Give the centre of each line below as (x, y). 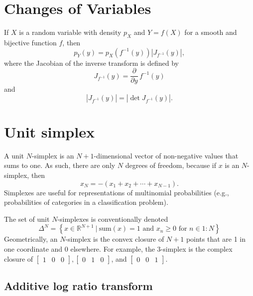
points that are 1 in (216, 239)
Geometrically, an (31, 239)
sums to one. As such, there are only (60, 165)
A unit (14, 155)
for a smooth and (211, 32)
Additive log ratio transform (78, 286)
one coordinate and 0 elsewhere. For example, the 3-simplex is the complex (118, 249)
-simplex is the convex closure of (115, 239)
